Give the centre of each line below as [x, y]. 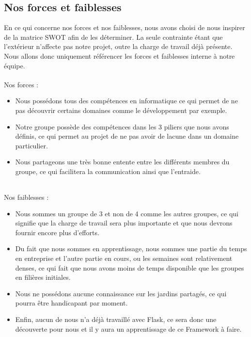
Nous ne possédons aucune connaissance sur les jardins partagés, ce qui [121, 293]
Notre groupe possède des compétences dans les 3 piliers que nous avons [122, 126]
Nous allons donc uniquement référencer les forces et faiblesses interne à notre [119, 56]
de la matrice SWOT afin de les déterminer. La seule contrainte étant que [113, 37]
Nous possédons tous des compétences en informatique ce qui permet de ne [126, 101]
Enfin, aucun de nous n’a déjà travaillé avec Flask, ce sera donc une [116, 319]
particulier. [31, 145]
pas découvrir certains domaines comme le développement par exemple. [121, 110]
